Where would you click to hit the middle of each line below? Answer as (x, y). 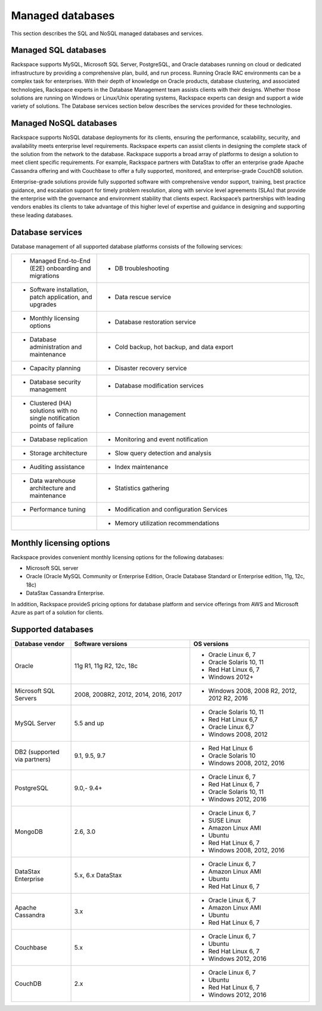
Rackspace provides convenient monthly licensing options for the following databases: (117, 557)
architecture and (53, 488)
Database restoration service (155, 322)
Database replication (58, 439)
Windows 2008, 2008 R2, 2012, (253, 690)
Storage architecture (58, 453)
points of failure (52, 426)
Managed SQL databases (59, 50)
